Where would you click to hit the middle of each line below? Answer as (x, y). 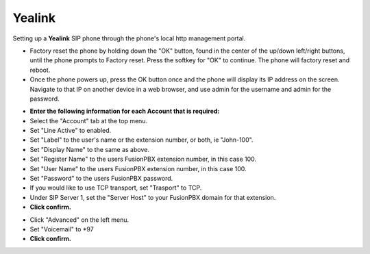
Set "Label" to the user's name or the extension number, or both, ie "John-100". (141, 140)
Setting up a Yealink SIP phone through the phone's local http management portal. (129, 38)
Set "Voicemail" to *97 (62, 229)
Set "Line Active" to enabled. (71, 131)
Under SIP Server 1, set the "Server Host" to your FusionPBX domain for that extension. (153, 197)
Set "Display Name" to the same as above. (90, 149)
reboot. (40, 70)
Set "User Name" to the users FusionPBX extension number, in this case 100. (138, 168)
